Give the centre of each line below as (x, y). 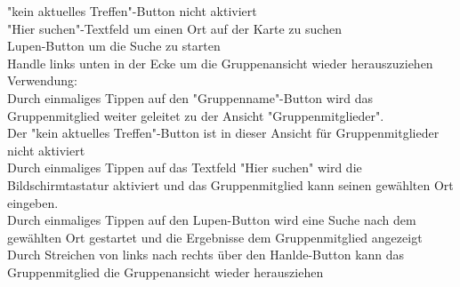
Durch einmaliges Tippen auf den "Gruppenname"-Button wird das (190, 97)
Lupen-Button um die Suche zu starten (114, 46)
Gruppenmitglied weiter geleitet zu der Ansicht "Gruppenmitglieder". (196, 115)
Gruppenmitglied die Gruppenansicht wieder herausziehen (165, 271)
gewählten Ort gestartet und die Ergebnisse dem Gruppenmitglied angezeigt (215, 237)
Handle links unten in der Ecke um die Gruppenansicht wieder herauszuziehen (220, 63)
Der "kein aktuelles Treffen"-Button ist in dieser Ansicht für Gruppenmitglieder (223, 133)
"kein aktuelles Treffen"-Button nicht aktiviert (132, 11)
